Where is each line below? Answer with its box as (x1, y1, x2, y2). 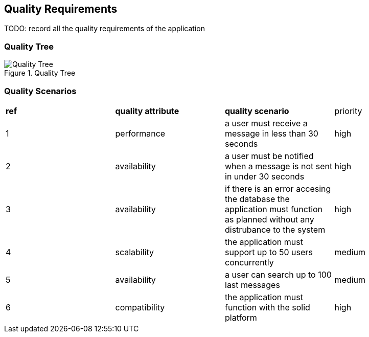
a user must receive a (225, 118, 308, 128)
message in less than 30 (225, 128, 318, 139)
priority (334, 105, 362, 116)
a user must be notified (225, 150, 314, 161)
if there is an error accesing (225, 183, 331, 194)
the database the (225, 193, 290, 204)
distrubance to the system (225, 224, 326, 235)
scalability (115, 246, 154, 257)
